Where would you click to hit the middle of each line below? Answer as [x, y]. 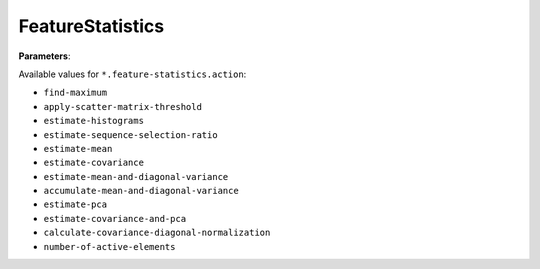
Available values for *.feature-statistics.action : [132, 74]
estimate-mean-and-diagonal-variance [136, 176]
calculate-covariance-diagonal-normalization [157, 233]
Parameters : [44, 56]
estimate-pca [75, 204]
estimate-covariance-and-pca [115, 218]
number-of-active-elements [109, 246]
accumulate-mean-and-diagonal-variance [141, 191]
